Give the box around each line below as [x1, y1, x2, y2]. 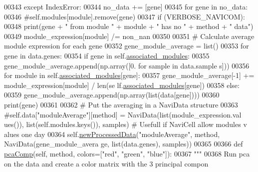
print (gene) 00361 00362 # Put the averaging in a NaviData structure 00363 [4, 99, 238, 109]
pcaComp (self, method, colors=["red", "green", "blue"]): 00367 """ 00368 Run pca [4, 148, 250, 158]
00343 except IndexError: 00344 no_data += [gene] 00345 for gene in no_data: [4, 1, 248, 11]
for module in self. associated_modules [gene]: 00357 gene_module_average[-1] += [4, 70, 255, 80]
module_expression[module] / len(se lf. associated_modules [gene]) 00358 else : [4, 79, 240, 90]
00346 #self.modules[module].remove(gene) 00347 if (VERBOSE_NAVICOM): [4, 11, 245, 21]
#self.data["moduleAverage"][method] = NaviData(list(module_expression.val [4, 109, 242, 119]
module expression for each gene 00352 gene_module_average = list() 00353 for [4, 40, 249, 51]
